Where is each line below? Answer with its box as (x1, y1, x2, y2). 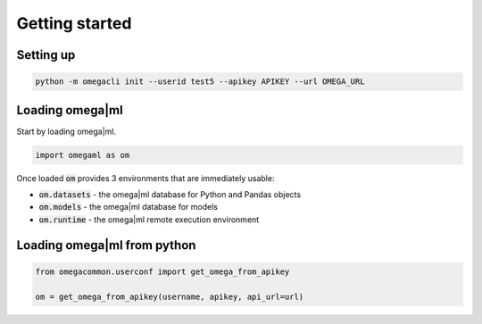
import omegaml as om (35, 150, 130, 160)
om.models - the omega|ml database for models (38, 202, 219, 212)
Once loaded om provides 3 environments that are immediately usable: (16, 172, 275, 183)
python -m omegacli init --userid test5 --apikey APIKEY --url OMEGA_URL (35, 77, 365, 87)
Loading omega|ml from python (16, 237, 196, 253)
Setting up (16, 47, 76, 62)
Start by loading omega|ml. (16, 126, 116, 137)
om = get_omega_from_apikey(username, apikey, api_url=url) (35, 291, 304, 302)
